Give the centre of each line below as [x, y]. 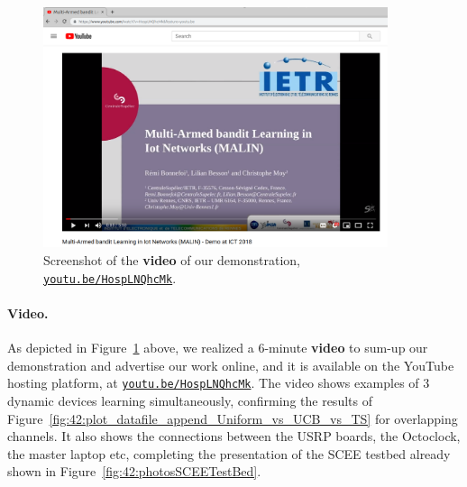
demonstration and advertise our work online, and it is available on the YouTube [231, 365]
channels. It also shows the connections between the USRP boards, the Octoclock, [234, 436]
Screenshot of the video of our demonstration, [172, 260]
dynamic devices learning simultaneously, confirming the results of [190, 400]
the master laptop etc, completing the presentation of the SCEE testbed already [229, 453]
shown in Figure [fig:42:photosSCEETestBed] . [134, 471]
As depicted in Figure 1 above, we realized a [131, 348]
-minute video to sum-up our [346, 348]
